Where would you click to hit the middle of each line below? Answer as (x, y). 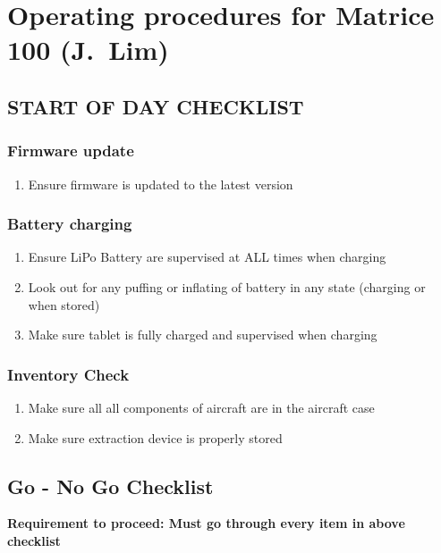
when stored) (64, 304)
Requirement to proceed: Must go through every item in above (206, 523)
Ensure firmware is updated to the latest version (161, 184)
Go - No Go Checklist (110, 486)
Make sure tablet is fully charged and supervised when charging (203, 335)
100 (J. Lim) (88, 50)
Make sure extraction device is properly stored (155, 437)
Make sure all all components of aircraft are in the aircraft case (201, 407)
